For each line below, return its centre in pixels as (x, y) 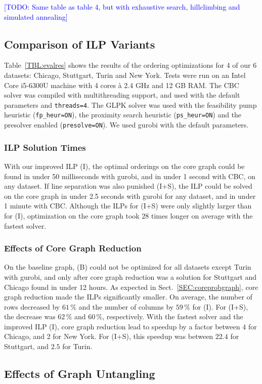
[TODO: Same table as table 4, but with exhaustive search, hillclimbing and (122, 7)
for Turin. (77, 346)
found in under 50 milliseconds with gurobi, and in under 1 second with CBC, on (130, 176)
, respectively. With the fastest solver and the (173, 316)
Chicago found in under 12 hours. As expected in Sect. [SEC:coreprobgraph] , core (131, 287)
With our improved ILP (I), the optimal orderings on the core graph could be (124, 166)
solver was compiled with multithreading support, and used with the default (122, 95)
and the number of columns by (126, 306)
